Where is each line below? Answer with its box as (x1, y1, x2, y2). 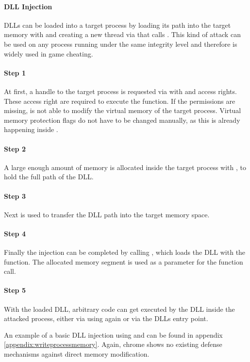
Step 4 (4, 228, 26, 238)
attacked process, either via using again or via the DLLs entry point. (4, 313, 208, 324)
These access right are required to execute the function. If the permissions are (4, 95, 235, 106)
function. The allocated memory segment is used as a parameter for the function (4, 256, 243, 267)
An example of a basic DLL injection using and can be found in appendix (4, 329, 223, 340)
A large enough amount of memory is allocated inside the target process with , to (4, 162, 246, 172)
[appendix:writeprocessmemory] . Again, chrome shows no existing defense (4, 339, 222, 349)
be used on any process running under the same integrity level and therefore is (4, 38, 237, 49)
